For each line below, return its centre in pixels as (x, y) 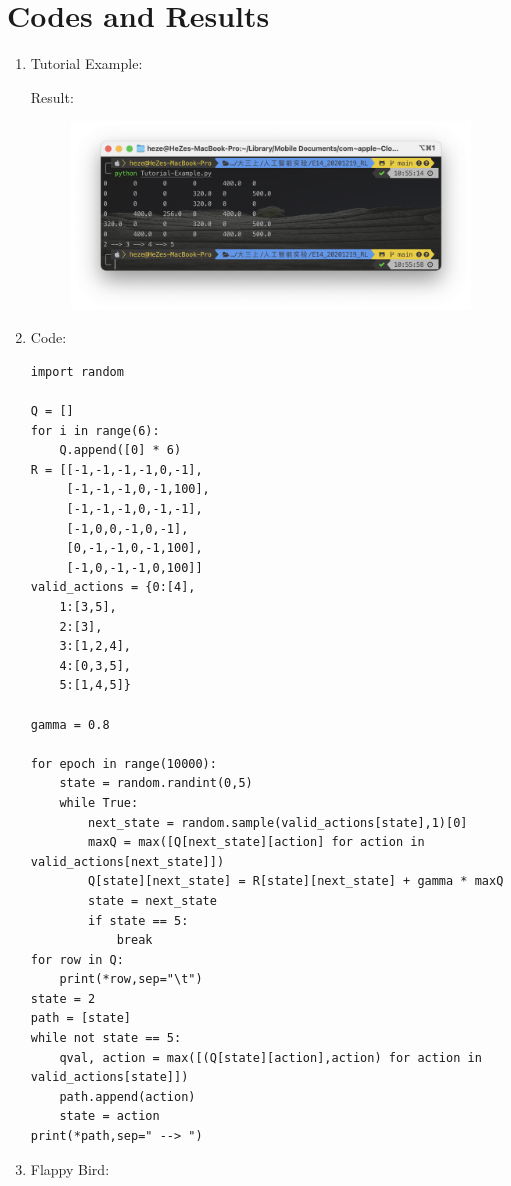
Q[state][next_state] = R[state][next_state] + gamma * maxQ (296, 881)
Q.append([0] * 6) (120, 450)
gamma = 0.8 (70, 724)
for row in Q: (77, 959)
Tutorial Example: (86, 63)
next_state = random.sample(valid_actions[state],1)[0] (278, 822)
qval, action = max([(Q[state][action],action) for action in (270, 1057)
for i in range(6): (95, 430)
